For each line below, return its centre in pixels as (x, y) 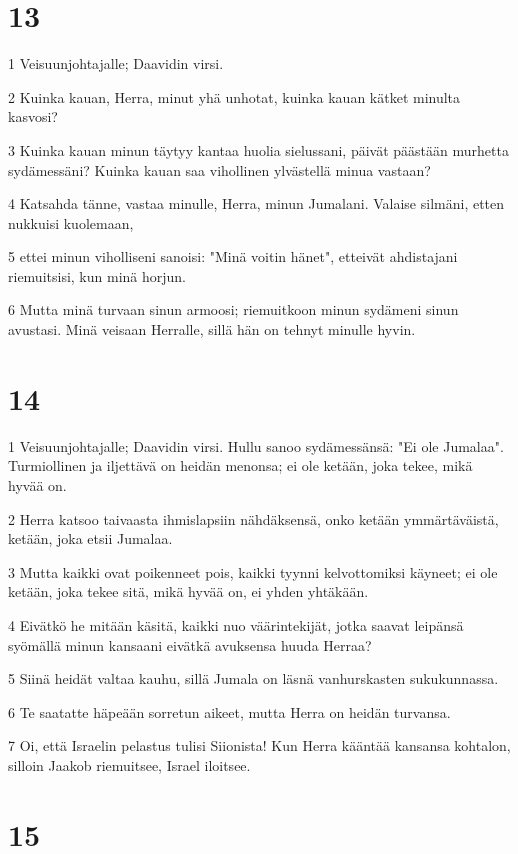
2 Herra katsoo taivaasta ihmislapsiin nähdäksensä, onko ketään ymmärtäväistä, (253, 518)
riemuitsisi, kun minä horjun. (97, 275)
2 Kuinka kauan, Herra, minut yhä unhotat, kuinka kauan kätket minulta (234, 96)
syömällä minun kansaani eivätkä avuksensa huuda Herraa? (190, 644)
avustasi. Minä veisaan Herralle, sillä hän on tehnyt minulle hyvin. (212, 329)
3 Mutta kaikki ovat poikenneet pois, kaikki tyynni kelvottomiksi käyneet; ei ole (253, 571)
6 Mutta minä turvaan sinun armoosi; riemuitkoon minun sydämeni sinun (233, 309)
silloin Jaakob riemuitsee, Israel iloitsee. (129, 764)
